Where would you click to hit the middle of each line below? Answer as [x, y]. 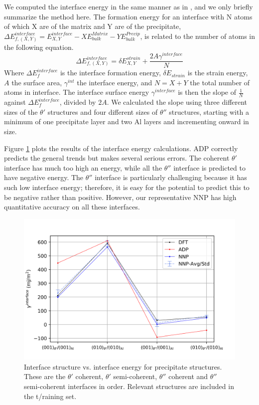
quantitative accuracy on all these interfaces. [72, 207]
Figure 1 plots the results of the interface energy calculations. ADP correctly [121, 148]
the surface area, [37, 82]
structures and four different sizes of [103, 111]
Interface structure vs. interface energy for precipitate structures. [123, 366]
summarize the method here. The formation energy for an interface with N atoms [128, 16]
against [15, 102]
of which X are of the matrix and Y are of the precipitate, [93, 26]
